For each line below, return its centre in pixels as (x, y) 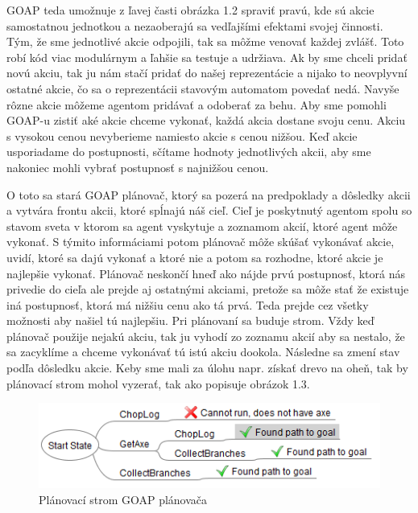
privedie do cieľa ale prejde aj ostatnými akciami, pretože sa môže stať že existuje (208, 289)
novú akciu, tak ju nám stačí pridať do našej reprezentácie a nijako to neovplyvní (207, 73)
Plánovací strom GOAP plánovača (123, 500)
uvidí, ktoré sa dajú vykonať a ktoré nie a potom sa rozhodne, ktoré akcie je (195, 257)
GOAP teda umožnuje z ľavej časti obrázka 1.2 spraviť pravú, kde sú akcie (190, 10)
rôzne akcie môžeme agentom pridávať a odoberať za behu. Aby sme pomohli (197, 104)
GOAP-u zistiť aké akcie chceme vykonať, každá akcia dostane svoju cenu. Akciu (206, 120)
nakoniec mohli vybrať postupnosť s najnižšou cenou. (138, 167)
